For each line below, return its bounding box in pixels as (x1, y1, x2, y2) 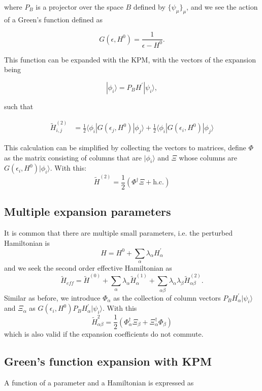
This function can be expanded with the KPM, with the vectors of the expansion (4, 54, 256, 64)
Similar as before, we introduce (4, 292, 101, 303)
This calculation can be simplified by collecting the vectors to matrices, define (4, 142, 246, 153)
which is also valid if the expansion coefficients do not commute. (4, 329, 204, 339)
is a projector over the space (36, 2, 123, 12)
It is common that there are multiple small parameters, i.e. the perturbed (4, 227, 233, 238)
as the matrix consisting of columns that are (4, 152, 142, 162)
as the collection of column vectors (113, 292, 221, 303)
